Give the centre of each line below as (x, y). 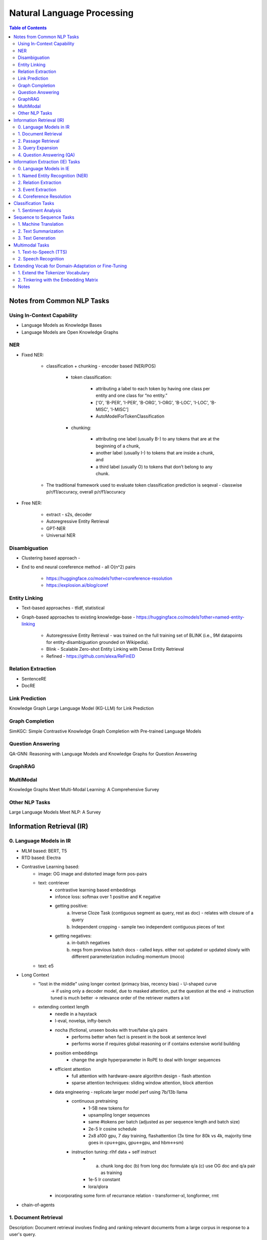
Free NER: (32, 503)
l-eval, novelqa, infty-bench (83, 1021)
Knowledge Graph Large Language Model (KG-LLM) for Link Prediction (82, 708)
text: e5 (46, 966)
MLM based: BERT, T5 (44, 851)
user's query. (23, 1235)
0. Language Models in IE (44, 169)
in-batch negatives (91, 943)
